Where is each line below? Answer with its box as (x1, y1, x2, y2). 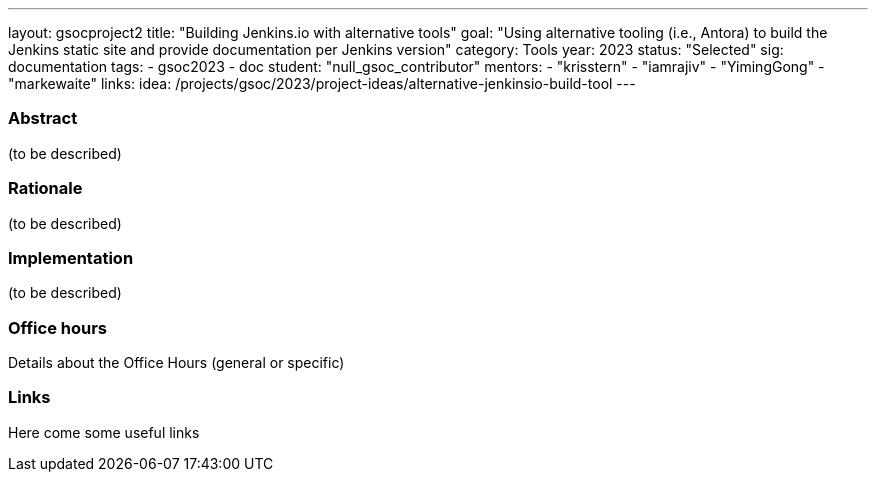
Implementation (8, 247, 134, 268)
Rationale (8, 178, 83, 199)
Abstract (8, 108, 78, 129)
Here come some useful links (8, 423, 200, 441)
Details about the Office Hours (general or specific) (8, 354, 345, 371)
